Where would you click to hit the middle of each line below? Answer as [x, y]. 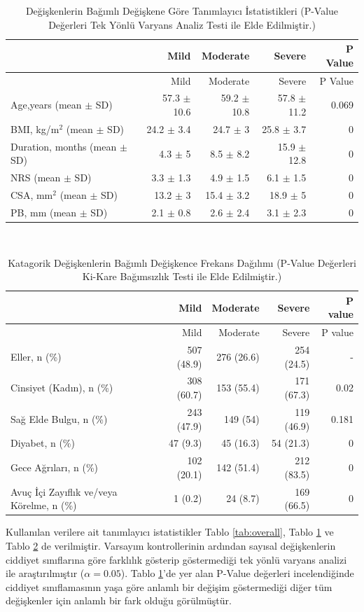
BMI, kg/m [35, 128]
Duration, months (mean [64, 146]
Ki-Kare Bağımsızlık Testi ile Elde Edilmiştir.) [182, 276]
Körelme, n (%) [44, 505]
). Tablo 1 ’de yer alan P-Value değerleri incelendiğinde [237, 573]
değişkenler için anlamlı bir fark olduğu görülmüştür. [119, 600]
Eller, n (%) [36, 356]
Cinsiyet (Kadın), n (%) [62, 388]
